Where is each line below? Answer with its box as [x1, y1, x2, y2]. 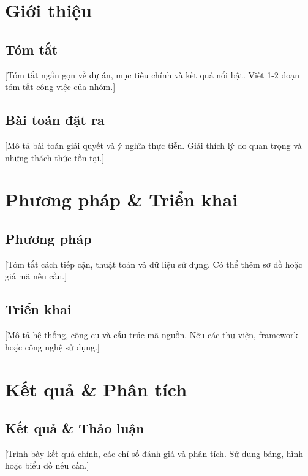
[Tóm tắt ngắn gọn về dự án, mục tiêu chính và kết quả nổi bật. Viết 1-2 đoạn [5, 68, 300, 81]
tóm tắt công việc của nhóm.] [5, 80, 116, 93]
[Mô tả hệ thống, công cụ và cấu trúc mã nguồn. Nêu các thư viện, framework [5, 328, 298, 341]
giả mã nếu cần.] [5, 270, 67, 282]
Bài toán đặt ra [5, 110, 105, 129]
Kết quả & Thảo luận [5, 418, 145, 437]
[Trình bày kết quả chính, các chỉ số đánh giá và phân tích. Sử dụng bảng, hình [5, 447, 304, 459]
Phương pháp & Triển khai [5, 187, 238, 212]
